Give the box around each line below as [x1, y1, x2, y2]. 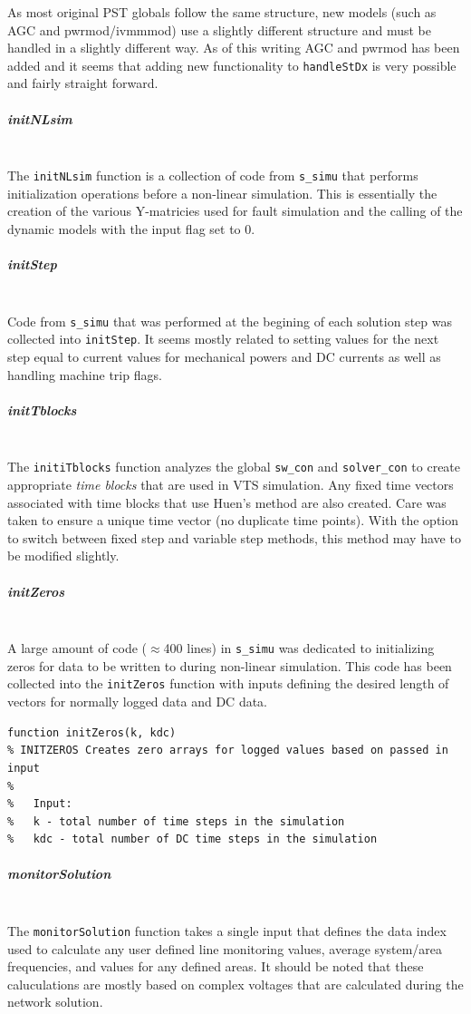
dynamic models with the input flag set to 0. [7, 219, 255, 239]
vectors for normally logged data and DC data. [7, 692, 268, 711]
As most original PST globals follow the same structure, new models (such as [7, 3, 437, 21]
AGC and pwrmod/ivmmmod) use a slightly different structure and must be [7, 20, 432, 39]
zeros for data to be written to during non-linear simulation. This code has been [7, 656, 452, 675]
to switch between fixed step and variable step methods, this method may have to [7, 528, 461, 547]
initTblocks [7, 400, 77, 419]
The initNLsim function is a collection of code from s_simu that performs [7, 166, 418, 185]
